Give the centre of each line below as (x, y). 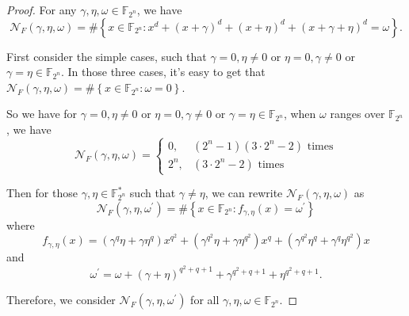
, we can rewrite (244, 193)
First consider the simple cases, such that (107, 56)
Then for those (42, 193)
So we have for (42, 114)
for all (205, 299)
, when (300, 114)
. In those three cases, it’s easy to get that (163, 72)
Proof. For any (42, 10)
